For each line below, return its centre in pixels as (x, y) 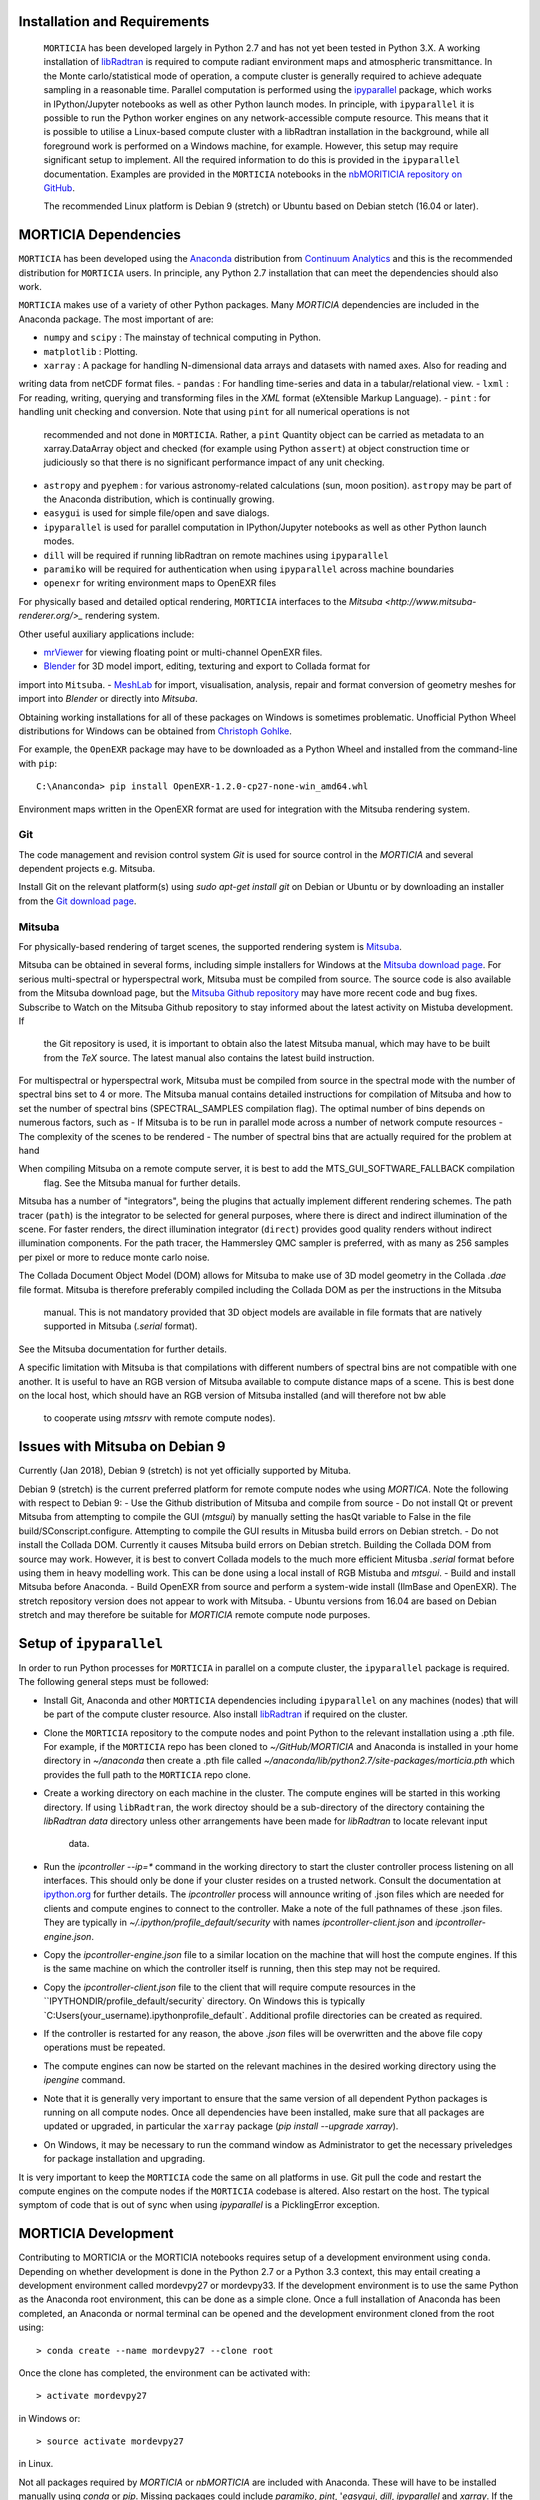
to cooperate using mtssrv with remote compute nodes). (159, 1418)
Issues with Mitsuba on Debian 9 (122, 1446)
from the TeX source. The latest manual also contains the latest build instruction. (209, 1057)
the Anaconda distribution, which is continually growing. (159, 499)
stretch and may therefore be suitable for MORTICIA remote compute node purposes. (194, 1615)
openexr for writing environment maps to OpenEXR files (160, 583)
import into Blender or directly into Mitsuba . (108, 699)
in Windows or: (49, 2418)
